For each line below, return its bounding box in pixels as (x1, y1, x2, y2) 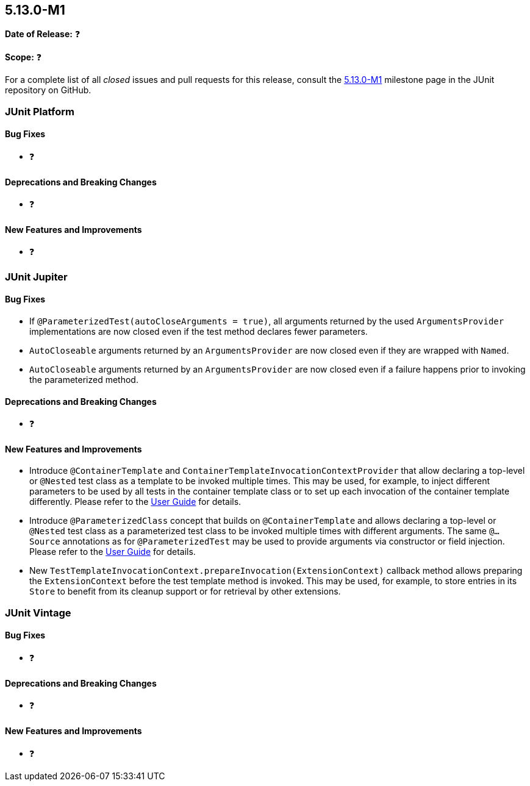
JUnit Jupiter (5, 270, 68, 283)
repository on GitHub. (5, 85, 91, 96)
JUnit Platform (5, 105, 74, 118)
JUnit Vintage (5, 606, 71, 619)
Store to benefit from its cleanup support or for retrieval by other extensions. (29, 586, 341, 597)
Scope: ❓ (5, 52, 42, 63)
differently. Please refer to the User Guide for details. (29, 496, 242, 507)
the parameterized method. (29, 374, 138, 385)
